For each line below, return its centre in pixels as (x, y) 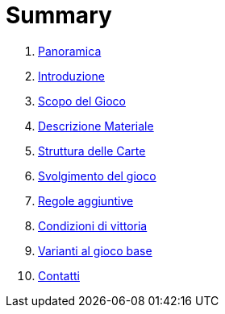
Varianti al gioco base (95, 250)
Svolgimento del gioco (97, 176)
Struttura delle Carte (92, 151)
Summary (59, 15)
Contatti (59, 275)
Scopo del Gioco (82, 101)
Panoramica (70, 51)
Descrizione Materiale (96, 126)
